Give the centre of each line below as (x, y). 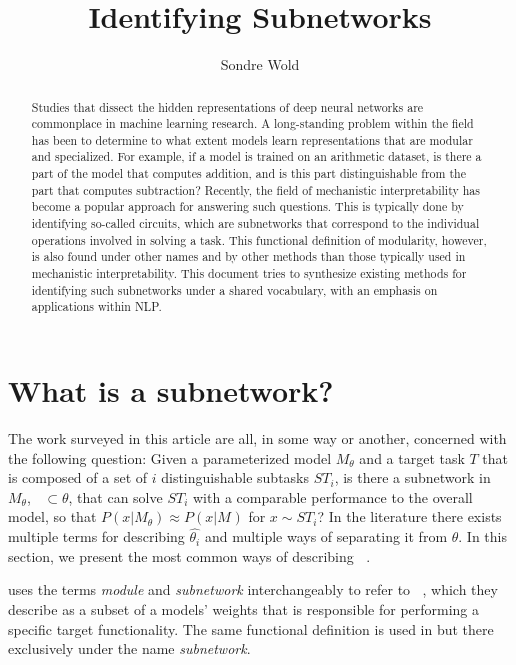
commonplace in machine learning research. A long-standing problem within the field (252, 123)
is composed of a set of (78, 477)
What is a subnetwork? (171, 390)
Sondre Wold (260, 64)
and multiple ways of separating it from (326, 536)
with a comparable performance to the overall (332, 496)
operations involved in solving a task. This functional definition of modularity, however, (259, 239)
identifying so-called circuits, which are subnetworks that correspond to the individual (255, 223)
